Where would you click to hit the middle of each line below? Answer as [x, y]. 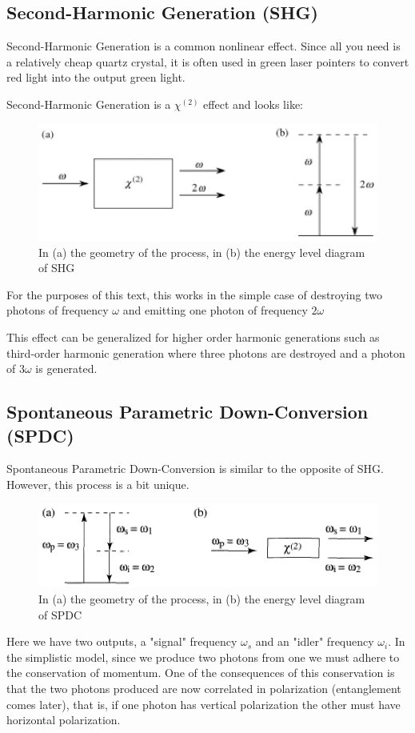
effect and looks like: [253, 104]
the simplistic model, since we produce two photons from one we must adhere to [203, 657]
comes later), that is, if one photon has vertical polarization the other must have [204, 704]
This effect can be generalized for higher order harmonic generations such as [193, 336]
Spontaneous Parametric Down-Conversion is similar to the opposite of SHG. [195, 469]
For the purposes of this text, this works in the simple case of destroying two [194, 294]
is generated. [66, 369]
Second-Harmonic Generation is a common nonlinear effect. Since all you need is [204, 46]
